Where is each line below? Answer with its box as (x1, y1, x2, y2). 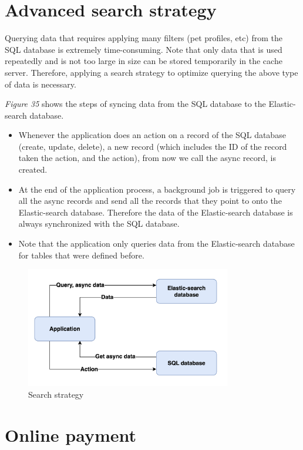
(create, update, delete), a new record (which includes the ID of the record (18, 140, 287, 152)
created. (18, 163, 48, 176)
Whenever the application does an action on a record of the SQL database (18, 129, 286, 141)
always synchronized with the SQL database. (18, 217, 180, 230)
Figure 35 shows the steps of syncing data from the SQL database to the (5, 98, 266, 110)
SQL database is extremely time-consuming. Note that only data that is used (5, 43, 282, 55)
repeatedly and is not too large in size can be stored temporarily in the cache (5, 55, 282, 67)
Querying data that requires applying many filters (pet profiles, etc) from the (5, 32, 283, 44)
